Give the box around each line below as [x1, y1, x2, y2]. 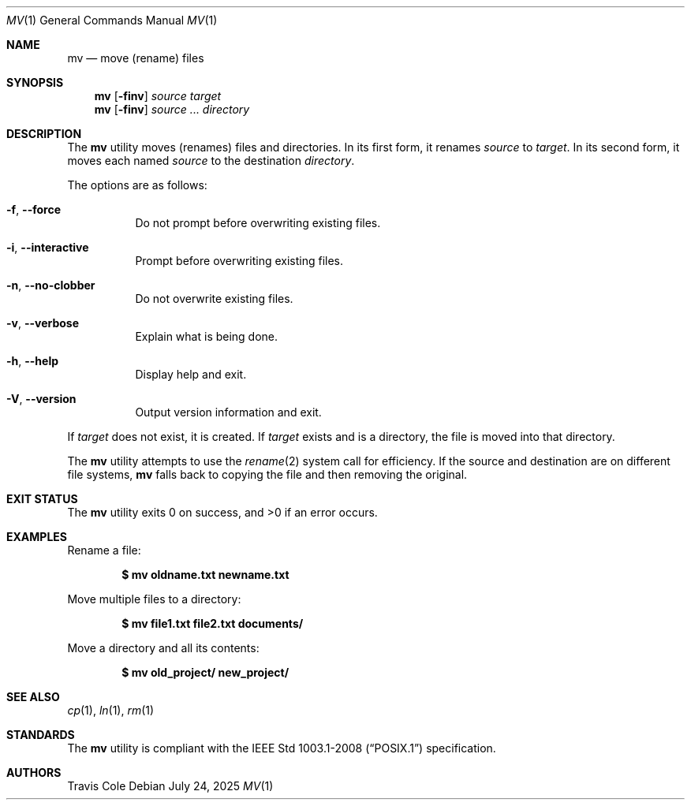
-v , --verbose [6, 316, 80, 330]
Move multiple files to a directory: [67, 592, 241, 606]
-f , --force [6, 203, 61, 216]
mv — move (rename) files [67, 51, 204, 65]
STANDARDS [6, 728, 75, 741]
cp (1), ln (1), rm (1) [67, 703, 155, 717]
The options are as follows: [67, 178, 207, 192]
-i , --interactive [6, 241, 89, 254]
